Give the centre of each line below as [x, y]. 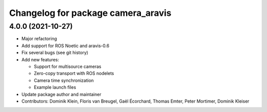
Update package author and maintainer [61, 94]
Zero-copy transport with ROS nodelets [74, 73]
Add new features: [40, 59]
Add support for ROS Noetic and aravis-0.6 [66, 46]
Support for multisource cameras [67, 66]
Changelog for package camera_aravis [90, 13]
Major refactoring [39, 39]
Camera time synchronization [64, 80]
